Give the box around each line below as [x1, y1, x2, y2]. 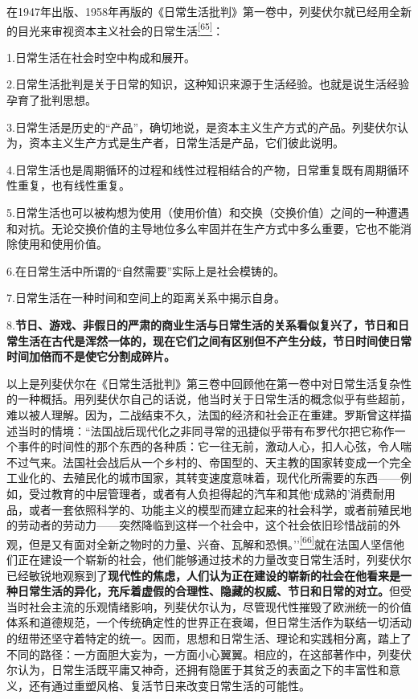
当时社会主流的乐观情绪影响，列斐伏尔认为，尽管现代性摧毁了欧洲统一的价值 [6, 598, 412, 615]
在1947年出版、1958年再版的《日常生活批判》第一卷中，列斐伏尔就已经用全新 [6, 3, 412, 19]
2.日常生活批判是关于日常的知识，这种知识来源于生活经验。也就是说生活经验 [6, 76, 409, 92]
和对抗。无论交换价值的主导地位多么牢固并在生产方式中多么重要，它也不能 [6, 219, 400, 236]
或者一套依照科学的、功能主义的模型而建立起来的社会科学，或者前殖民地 [28, 501, 412, 517]
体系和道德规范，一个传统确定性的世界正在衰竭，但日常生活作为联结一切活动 [6, 614, 412, 631]
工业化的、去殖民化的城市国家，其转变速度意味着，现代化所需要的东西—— [6, 469, 400, 486]
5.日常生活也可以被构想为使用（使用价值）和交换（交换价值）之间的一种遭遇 [6, 204, 409, 220]
